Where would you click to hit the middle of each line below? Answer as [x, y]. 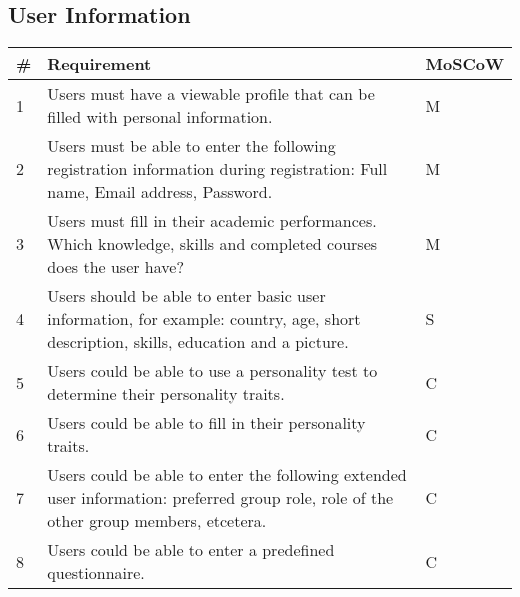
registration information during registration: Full [217, 169]
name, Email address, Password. [160, 192]
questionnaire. [96, 573]
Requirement [99, 64]
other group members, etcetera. [157, 521]
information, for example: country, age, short [204, 319]
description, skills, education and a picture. [198, 342]
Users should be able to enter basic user [186, 296]
